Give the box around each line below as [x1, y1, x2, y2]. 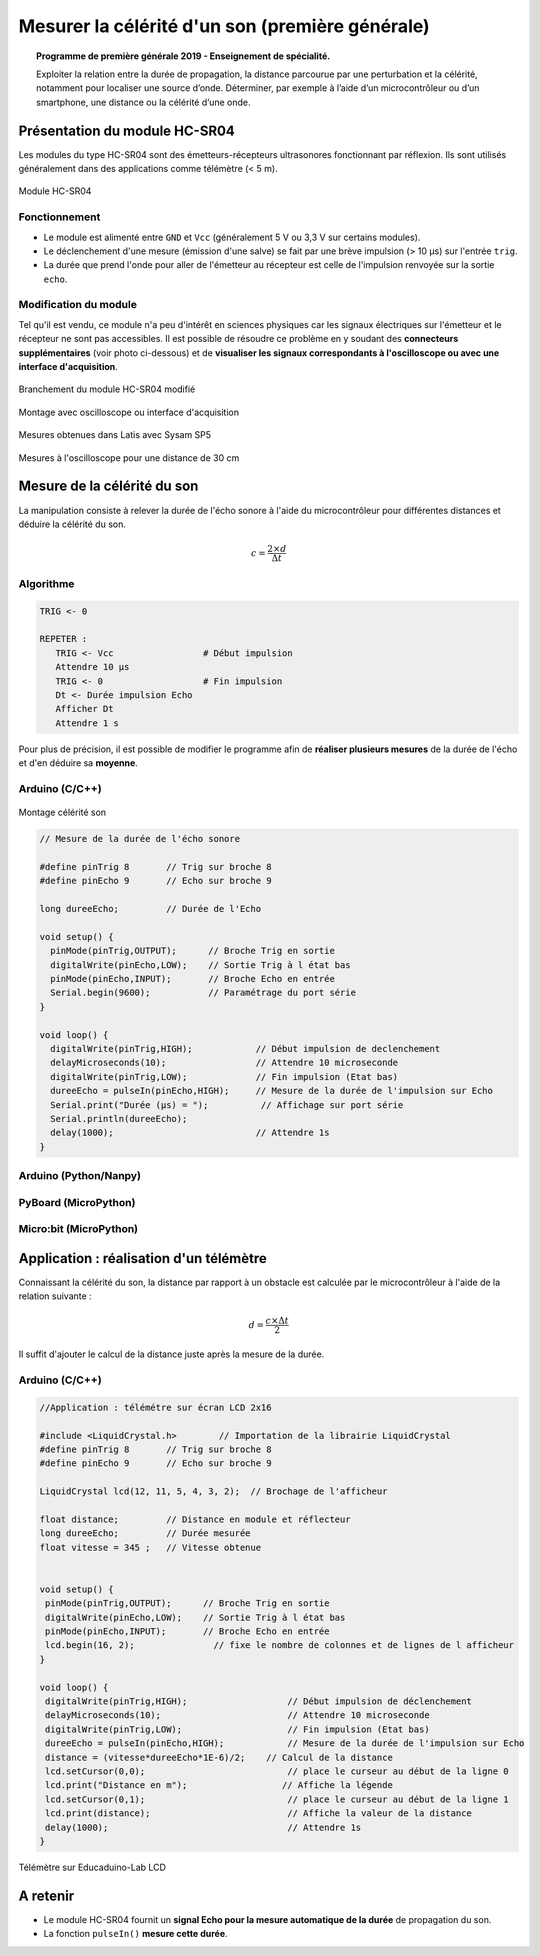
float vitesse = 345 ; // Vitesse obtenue [39, 1541, 262, 1553]
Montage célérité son [18, 806, 107, 819]
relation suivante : [18, 1290, 92, 1302]
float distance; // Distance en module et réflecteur [39, 1513, 351, 1525]
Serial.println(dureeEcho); [50, 1113, 188, 1124]
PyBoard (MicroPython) [18, 1195, 136, 1209]
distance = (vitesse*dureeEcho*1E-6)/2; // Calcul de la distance [45, 1751, 394, 1763]
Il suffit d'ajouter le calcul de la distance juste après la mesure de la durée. [18, 1348, 325, 1360]
